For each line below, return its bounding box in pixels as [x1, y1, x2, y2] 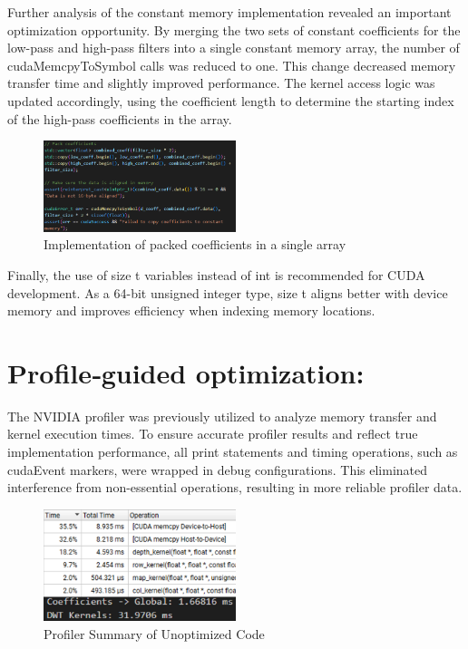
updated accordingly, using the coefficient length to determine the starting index [7, 91, 454, 110]
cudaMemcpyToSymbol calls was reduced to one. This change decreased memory [7, 55, 456, 74]
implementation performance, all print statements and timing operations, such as [7, 442, 458, 461]
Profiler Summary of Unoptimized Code [44, 624, 265, 643]
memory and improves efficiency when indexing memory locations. [7, 301, 375, 320]
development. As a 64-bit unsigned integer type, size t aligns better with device [7, 283, 448, 302]
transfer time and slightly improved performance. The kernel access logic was [7, 73, 435, 92]
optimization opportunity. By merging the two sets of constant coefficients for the [7, 20, 461, 39]
